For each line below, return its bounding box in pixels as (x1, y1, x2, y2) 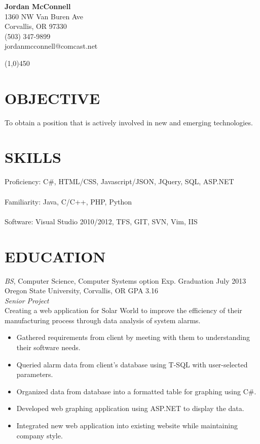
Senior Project (5, 295, 49, 305)
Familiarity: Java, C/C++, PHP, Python (5, 196, 132, 207)
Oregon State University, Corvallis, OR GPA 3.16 (5, 285, 158, 296)
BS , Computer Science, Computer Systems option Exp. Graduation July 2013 (5, 275, 246, 286)
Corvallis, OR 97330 (5, 21, 67, 31)
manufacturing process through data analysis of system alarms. (5, 315, 201, 325)
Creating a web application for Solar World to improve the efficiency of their (5, 305, 242, 316)
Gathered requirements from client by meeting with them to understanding (16, 332, 250, 343)
